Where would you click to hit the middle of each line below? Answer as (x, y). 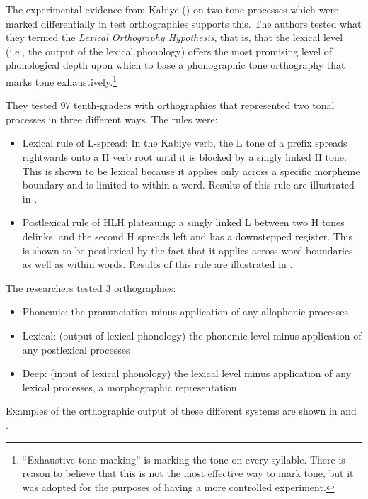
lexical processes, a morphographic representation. (131, 387)
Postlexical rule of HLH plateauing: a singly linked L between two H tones (183, 222)
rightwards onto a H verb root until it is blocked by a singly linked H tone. (184, 157)
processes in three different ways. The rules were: (112, 119)
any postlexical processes (76, 349)
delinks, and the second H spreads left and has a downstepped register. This (188, 236)
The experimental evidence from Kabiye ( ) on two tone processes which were (172, 9)
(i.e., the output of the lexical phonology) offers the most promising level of (169, 51)
